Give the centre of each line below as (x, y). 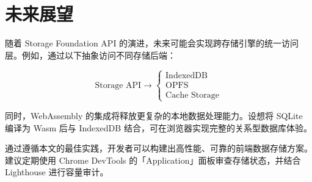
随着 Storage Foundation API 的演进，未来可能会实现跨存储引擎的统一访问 (152, 43)
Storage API (118, 85)
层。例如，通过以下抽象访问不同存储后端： (90, 55)
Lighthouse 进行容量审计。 (57, 172)
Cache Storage (192, 95)
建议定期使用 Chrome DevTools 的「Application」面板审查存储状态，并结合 (153, 160)
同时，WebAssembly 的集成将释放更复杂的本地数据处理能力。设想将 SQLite (154, 115)
